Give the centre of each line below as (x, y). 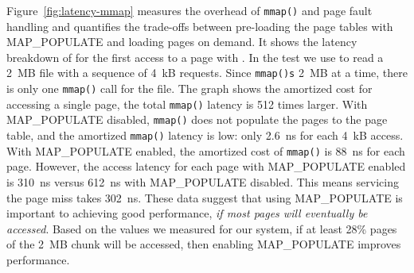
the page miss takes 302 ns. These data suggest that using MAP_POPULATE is (205, 197)
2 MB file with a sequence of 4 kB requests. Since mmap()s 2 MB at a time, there (207, 73)
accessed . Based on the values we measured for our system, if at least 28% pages (202, 228)
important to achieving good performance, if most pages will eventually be (187, 213)
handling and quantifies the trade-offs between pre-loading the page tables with (200, 26)
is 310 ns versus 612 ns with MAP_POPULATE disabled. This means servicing (203, 181)
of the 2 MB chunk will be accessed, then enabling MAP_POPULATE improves (204, 244)
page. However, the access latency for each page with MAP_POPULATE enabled (206, 166)
